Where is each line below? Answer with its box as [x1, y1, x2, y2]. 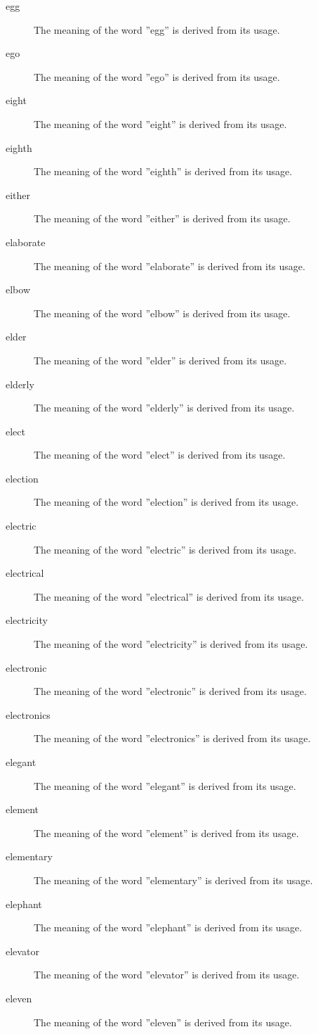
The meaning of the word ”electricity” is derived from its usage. [34, 637, 308, 651]
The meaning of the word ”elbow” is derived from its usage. [34, 305, 291, 320]
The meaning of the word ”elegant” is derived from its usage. [34, 778, 296, 793]
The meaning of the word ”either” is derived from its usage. [34, 211, 291, 226]
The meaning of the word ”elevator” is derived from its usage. [34, 967, 300, 982]
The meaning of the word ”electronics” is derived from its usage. [34, 731, 311, 746]
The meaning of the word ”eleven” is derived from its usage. [34, 1014, 292, 1029]
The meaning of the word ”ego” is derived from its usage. [34, 69, 280, 84]
